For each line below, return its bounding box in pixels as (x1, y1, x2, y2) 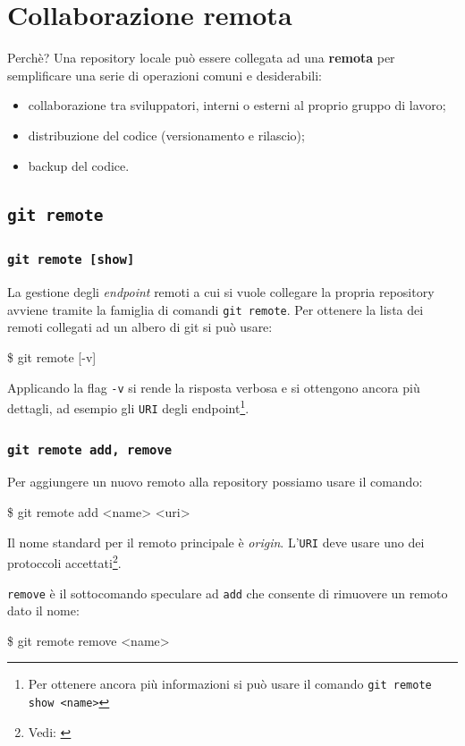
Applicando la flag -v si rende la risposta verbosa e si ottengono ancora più (7, 377, 420, 396)
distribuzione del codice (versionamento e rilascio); (28, 125, 305, 144)
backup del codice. (28, 156, 130, 174)
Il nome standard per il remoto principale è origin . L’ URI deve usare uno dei (7, 532, 425, 551)
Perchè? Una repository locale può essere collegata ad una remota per (7, 48, 395, 67)
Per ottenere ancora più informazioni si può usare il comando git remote (28, 674, 432, 693)
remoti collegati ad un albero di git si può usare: (7, 318, 273, 336)
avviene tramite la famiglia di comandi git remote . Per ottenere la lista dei (7, 300, 424, 318)
